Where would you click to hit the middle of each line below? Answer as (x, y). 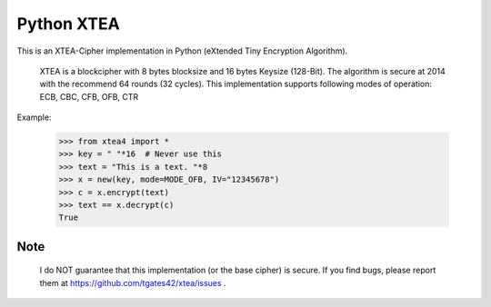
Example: (34, 117)
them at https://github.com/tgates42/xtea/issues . (133, 282)
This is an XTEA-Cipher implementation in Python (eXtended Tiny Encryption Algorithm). (182, 51)
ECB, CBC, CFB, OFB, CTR (89, 96)
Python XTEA (68, 24)
